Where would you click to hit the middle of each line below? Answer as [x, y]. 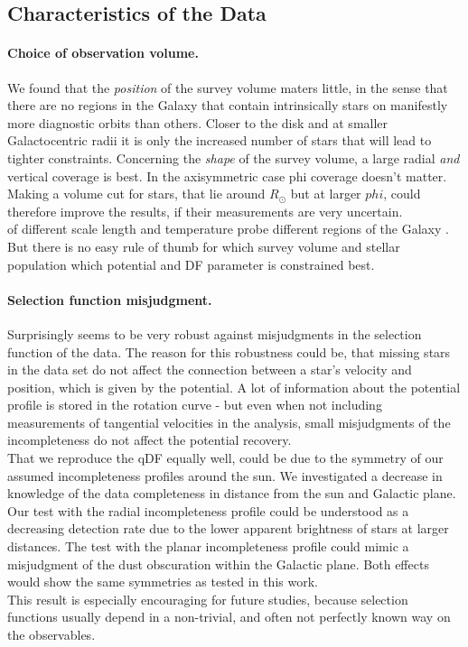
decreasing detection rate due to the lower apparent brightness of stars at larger [228, 528]
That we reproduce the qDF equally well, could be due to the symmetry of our [225, 458]
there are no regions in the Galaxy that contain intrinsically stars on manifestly [228, 105]
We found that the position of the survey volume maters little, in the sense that [228, 87]
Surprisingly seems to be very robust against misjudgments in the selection [215, 333]
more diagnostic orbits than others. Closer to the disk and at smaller [198, 122]
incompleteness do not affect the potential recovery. [150, 440]
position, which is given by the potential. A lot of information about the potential [234, 387]
